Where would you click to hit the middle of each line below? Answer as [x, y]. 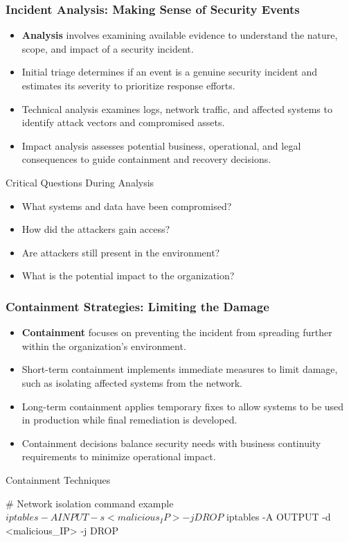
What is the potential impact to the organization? [128, 276]
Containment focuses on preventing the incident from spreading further [177, 332]
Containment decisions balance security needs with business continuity [171, 443]
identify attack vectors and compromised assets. [123, 122]
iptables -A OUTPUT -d [278, 517]
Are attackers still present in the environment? [121, 252]
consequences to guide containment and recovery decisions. [146, 159]
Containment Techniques [58, 479]
